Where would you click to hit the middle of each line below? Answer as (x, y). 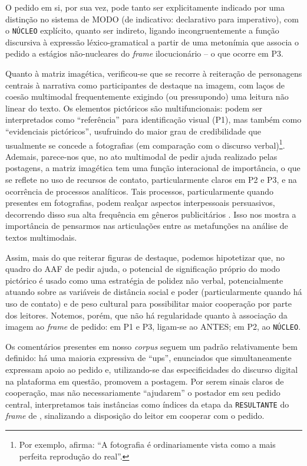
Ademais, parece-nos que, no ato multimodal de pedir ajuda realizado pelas (141, 156)
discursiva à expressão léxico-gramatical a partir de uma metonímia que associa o (152, 42)
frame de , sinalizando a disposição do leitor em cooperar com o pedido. (135, 416)
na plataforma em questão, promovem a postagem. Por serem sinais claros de (145, 381)
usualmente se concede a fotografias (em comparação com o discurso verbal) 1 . (145, 144)
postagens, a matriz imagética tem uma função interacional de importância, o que (153, 168)
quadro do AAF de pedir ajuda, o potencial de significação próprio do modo (143, 269)
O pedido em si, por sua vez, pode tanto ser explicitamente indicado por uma (145, 7)
